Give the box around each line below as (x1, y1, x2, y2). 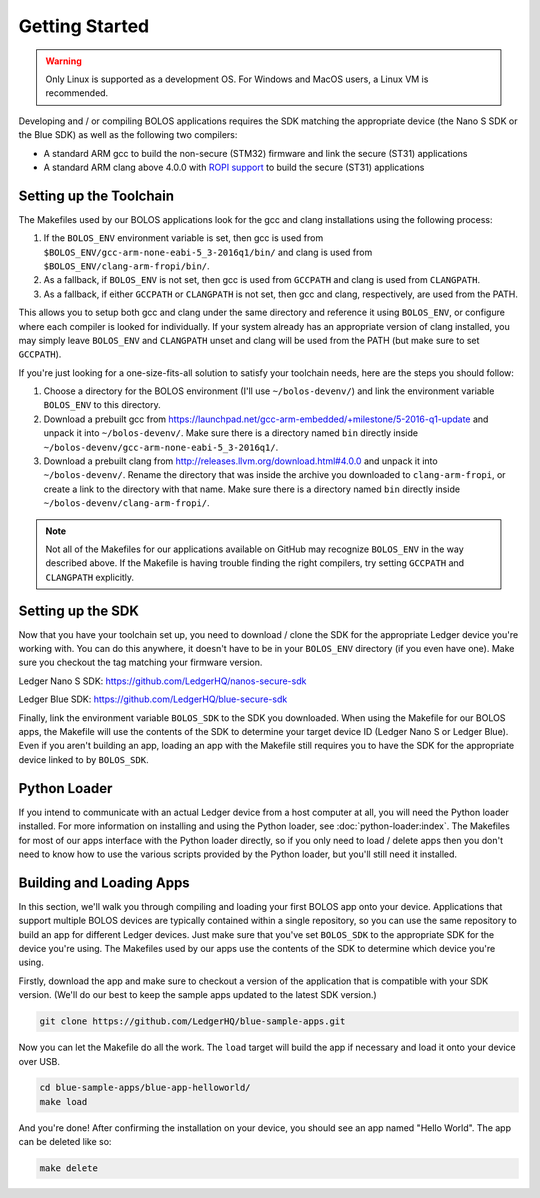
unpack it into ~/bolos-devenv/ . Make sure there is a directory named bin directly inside (43, 427, 419, 439)
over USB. (18, 1055, 60, 1067)
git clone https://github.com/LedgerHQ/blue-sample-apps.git (39, 1016, 346, 1027)
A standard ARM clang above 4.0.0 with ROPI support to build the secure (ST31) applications (43, 161, 425, 173)
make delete (39, 1163, 99, 1174)
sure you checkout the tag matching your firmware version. (18, 656, 263, 669)
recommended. (45, 87, 109, 99)
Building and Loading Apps (18, 874, 190, 891)
